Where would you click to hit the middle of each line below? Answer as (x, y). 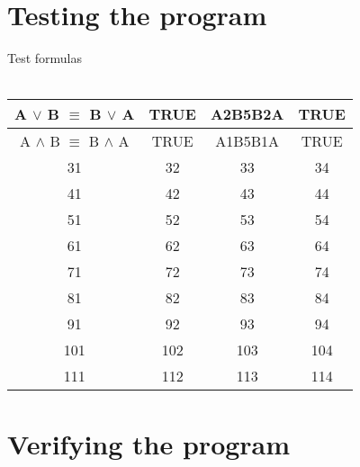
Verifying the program (149, 443)
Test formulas (45, 58)
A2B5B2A (247, 114)
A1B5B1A (247, 141)
